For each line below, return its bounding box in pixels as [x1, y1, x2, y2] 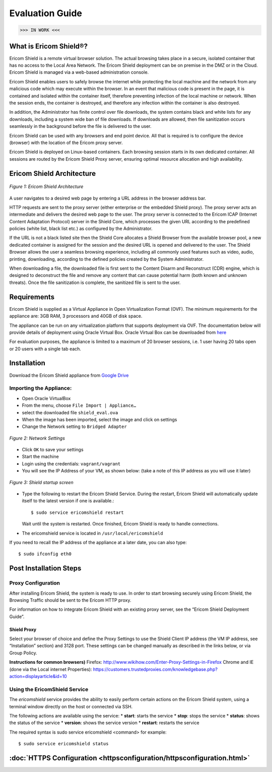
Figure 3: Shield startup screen [9, 479, 74, 485]
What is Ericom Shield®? [9, 42, 88, 51]
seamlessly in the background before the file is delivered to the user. [9, 123, 152, 129]
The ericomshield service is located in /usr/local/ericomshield [22, 530, 163, 536]
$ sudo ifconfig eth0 [18, 551, 72, 557]
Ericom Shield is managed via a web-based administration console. [9, 69, 149, 75]
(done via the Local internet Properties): [9, 666, 92, 672]
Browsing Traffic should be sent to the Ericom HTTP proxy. [9, 597, 131, 603]
